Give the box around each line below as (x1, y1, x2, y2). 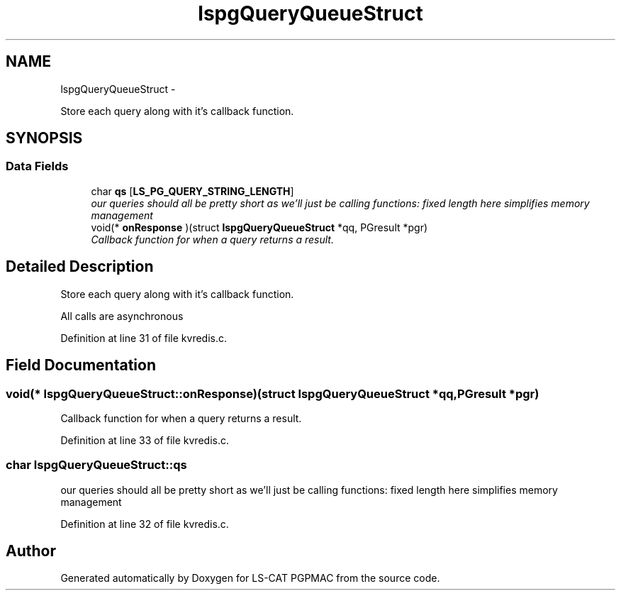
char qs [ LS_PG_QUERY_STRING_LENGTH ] (91, 184, 294, 197)
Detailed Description (6, 258, 154, 276)
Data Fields (6, 159, 69, 174)
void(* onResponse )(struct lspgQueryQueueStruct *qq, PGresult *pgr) (91, 221, 428, 233)
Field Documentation (6, 356, 156, 375)
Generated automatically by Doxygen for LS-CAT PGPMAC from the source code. (60, 572, 440, 585)
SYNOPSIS (6, 129, 83, 148)
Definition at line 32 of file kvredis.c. (60, 517, 229, 530)
